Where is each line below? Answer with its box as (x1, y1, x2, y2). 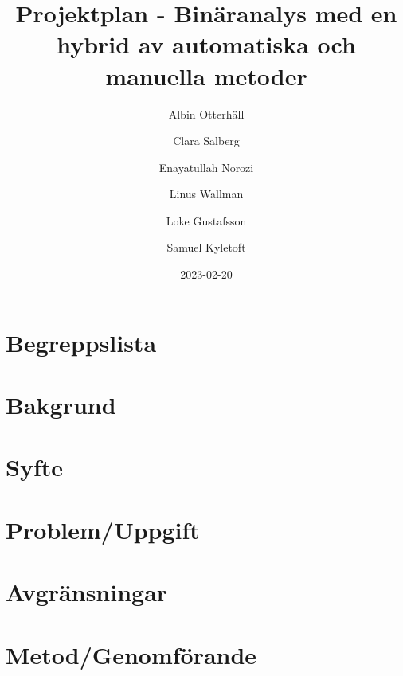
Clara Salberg (173, 132, 240, 149)
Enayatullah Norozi (158, 158, 254, 175)
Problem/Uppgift (6, 513, 200, 545)
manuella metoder (105, 59, 307, 92)
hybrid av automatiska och (57, 28, 356, 61)
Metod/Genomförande (6, 638, 257, 670)
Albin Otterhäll (168, 105, 245, 122)
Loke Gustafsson (166, 212, 247, 229)
